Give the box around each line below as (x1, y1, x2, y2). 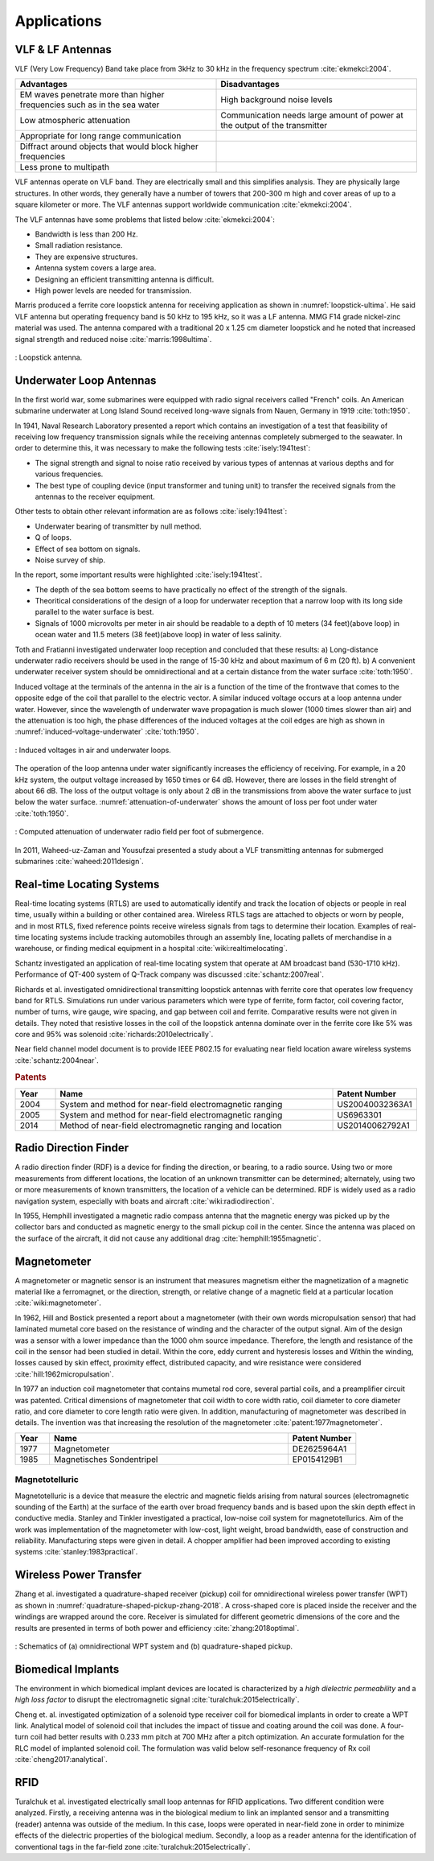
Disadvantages (220, 79, 280, 90)
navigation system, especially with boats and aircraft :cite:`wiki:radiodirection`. (14, 1196, 275, 1206)
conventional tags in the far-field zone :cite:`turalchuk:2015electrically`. (14, 1842, 251, 1851)
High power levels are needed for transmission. (35, 286, 192, 295)
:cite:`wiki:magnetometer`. (14, 1298, 102, 1307)
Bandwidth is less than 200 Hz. (35, 229, 138, 239)
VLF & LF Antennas (14, 43, 112, 56)
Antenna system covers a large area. (35, 263, 157, 273)
